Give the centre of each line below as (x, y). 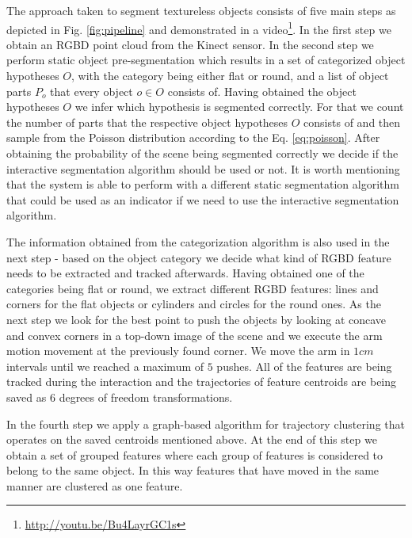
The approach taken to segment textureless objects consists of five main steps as (201, 10)
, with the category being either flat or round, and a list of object (230, 76)
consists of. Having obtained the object (262, 91)
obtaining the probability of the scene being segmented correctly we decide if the (202, 153)
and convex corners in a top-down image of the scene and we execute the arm (195, 335)
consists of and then (352, 122)
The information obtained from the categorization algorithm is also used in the (198, 241)
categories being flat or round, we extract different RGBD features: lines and (193, 288)
